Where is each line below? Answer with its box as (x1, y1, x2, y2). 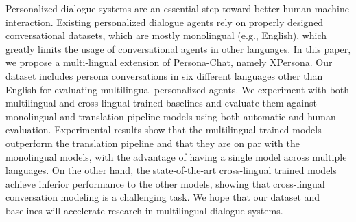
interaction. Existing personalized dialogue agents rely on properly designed (5, 14, 324, 29)
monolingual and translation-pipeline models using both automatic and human (5, 109, 336, 123)
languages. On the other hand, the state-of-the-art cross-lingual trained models (5, 163, 337, 177)
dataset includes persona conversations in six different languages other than (5, 68, 323, 82)
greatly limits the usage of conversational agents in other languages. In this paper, (5, 41, 351, 56)
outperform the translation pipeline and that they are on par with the (5, 135, 300, 150)
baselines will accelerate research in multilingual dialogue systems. (5, 203, 283, 217)
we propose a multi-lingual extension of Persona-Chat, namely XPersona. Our (5, 55, 333, 69)
